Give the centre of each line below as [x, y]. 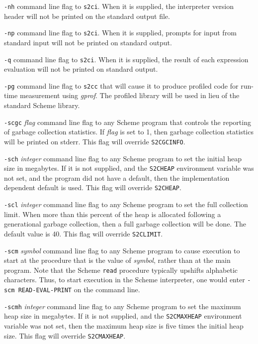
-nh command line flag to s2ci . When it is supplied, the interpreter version [119, 6]
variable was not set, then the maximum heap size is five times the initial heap [124, 326]
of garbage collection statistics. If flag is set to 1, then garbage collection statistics [129, 132]
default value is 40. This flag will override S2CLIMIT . [84, 233]
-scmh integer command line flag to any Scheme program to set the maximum [123, 306]
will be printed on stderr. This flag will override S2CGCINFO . [95, 141]
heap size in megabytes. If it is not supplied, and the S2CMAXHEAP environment [123, 316]
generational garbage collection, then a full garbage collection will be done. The [125, 224]
